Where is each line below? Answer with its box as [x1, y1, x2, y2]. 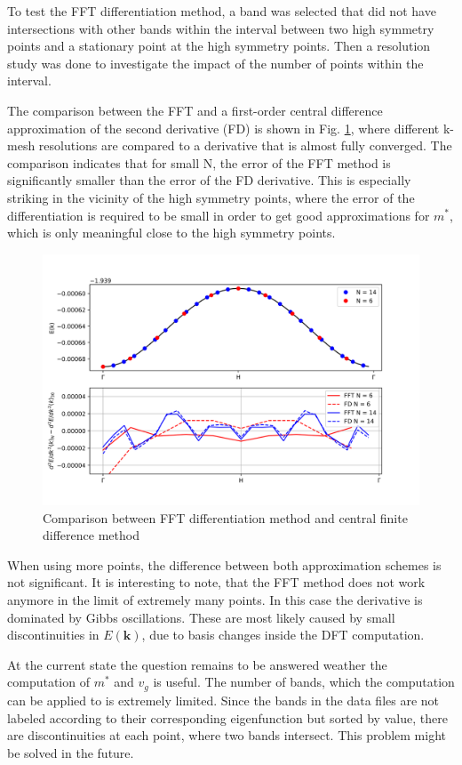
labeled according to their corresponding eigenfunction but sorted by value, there [7, 708, 448, 727]
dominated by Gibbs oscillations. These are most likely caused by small [7, 608, 395, 626]
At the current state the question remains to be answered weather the [7, 655, 387, 673]
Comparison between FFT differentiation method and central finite [43, 508, 408, 527]
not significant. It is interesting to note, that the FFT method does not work [7, 573, 426, 592]
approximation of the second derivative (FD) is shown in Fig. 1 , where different [7, 118, 440, 137]
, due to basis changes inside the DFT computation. [141, 625, 425, 644]
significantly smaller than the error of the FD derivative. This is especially [7, 171, 411, 189]
